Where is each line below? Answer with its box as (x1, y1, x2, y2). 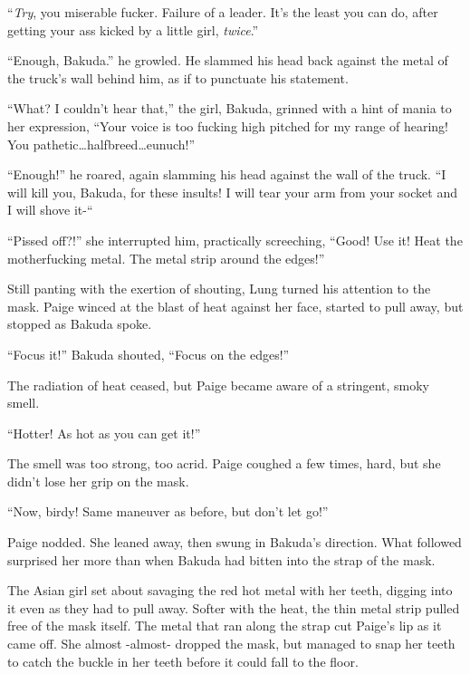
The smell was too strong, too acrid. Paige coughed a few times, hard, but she (7, 454, 441, 473)
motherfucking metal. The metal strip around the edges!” (7, 248, 325, 267)
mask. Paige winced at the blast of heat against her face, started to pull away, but (7, 296, 464, 315)
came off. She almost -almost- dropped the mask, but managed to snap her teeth (7, 634, 456, 653)
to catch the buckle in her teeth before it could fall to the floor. (7, 651, 359, 670)
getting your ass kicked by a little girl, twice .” (7, 20, 259, 39)
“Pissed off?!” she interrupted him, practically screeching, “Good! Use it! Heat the (7, 230, 463, 249)
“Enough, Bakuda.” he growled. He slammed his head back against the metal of (7, 51, 448, 70)
